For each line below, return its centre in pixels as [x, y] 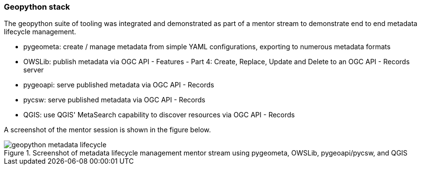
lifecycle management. [40, 32]
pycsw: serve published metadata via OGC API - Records [114, 100]
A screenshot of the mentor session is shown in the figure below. [107, 130]
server [34, 70]
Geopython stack [37, 7]
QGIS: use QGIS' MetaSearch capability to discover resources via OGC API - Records [159, 115]
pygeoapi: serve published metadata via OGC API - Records [119, 85]
